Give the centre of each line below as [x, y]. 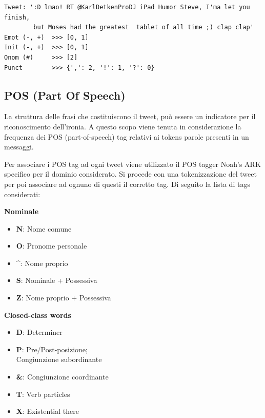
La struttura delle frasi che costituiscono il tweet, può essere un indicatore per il [130, 116]
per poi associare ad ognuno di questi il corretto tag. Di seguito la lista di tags [127, 184]
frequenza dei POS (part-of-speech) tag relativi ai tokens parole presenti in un [127, 136]
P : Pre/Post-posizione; [52, 349]
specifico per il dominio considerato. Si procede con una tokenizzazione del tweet [130, 174]
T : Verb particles [43, 394]
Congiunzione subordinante [59, 359]
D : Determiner [39, 332]
